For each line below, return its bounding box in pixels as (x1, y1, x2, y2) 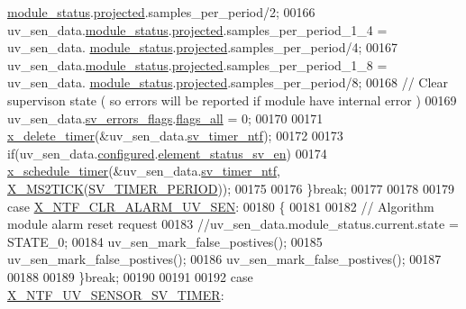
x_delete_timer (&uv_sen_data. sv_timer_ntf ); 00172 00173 (7, 126, 343, 145)
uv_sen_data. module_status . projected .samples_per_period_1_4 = (7, 20, 388, 39)
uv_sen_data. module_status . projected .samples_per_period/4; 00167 (7, 38, 398, 57)
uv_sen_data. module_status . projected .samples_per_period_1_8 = (7, 55, 388, 74)
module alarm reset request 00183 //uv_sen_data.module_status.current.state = (7, 214, 459, 233)
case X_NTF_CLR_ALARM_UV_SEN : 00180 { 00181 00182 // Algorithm (7, 196, 434, 215)
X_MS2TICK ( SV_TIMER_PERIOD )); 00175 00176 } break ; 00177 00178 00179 (7, 178, 454, 197)
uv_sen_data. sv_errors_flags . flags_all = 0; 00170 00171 (7, 108, 324, 127)
